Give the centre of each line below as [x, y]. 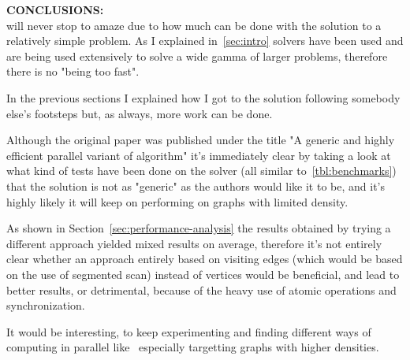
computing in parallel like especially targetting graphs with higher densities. [193, 347]
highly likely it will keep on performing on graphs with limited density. [177, 201]
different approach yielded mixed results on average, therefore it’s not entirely [194, 243]
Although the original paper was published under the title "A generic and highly [201, 140]
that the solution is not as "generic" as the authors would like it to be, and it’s [196, 186]
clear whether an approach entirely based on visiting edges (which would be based [205, 259]
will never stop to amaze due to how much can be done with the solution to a [194, 25]
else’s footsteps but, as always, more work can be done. [140, 113]
